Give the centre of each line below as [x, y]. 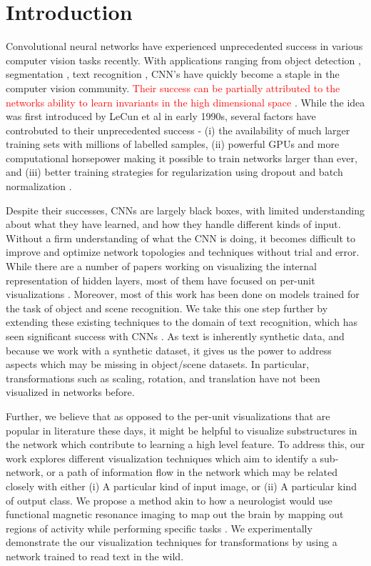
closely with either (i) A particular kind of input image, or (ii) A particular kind [181, 486]
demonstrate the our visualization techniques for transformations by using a [172, 542]
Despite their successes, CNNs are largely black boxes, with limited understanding [185, 210]
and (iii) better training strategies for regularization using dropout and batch [174, 172]
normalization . [39, 186]
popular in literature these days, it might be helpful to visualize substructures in [182, 430]
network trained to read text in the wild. [95, 556]
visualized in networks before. [70, 392]
